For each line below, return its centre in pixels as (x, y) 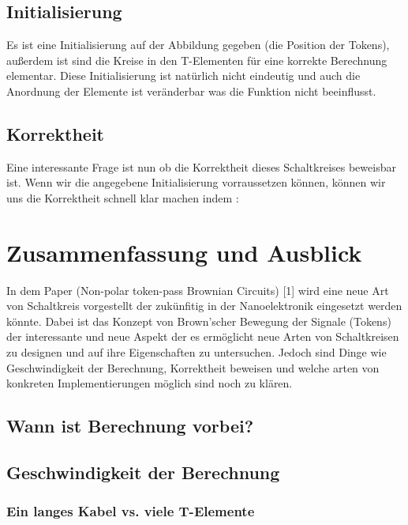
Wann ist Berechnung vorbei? (130, 426)
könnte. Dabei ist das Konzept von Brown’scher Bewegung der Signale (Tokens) (199, 321)
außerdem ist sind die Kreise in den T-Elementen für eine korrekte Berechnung (197, 60)
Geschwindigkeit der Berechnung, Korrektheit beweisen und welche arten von (193, 367)
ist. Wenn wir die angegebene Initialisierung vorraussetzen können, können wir (196, 182)
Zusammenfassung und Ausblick (184, 252)
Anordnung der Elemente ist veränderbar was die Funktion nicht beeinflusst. (191, 91)
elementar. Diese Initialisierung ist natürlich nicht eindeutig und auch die (183, 76)
